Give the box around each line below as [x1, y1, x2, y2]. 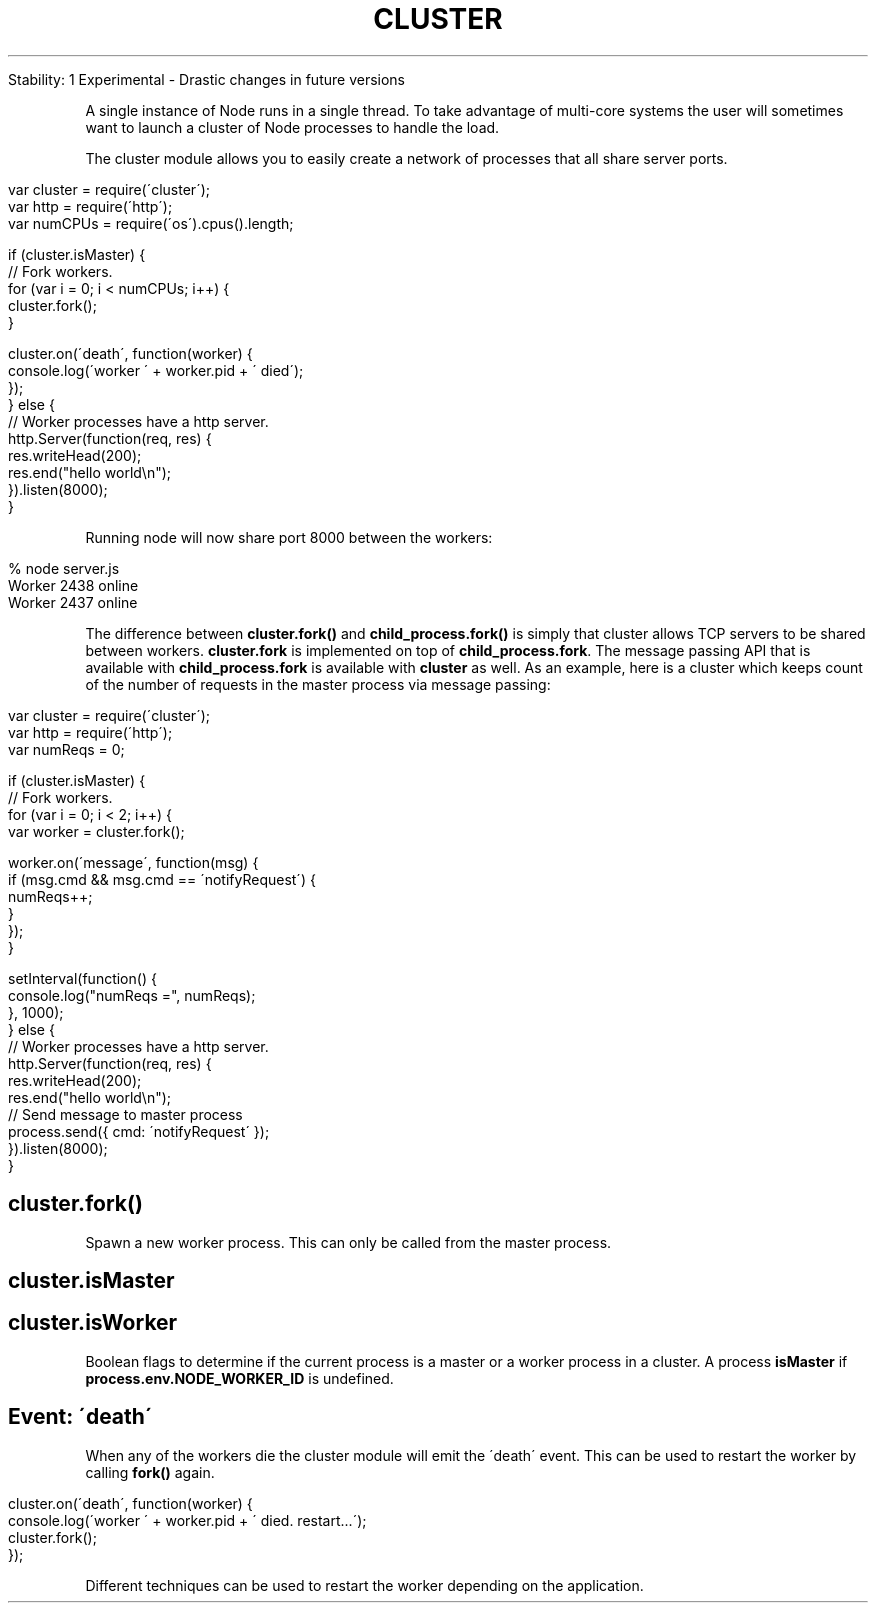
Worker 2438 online [8, 576, 139, 594]
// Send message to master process [8, 1105, 243, 1123]
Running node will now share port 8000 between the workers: [85, 528, 493, 546]
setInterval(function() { [8, 969, 157, 987]
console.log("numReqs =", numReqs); [8, 986, 256, 1004]
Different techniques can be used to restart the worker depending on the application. [85, 1576, 644, 1594]
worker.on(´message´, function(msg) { [8, 853, 259, 871]
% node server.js [8, 559, 120, 577]
